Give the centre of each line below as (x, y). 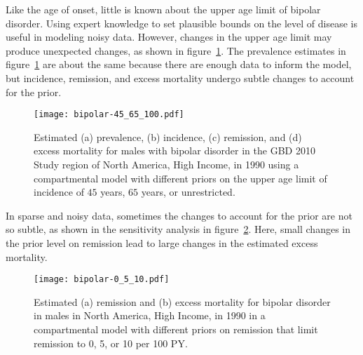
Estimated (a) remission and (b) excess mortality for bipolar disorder (182, 301)
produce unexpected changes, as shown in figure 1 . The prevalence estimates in (176, 50)
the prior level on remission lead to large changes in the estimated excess (162, 242)
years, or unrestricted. (188, 192)
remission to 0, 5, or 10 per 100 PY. (111, 343)
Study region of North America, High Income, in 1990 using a (166, 164)
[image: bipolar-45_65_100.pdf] (109, 115)
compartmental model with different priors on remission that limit (176, 329)
